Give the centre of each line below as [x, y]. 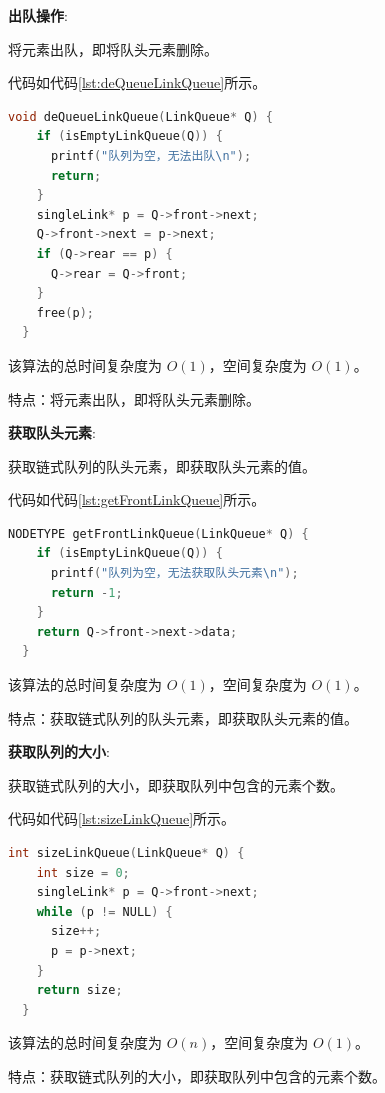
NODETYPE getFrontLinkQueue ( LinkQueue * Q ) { [158, 533]
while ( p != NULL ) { [104, 911]
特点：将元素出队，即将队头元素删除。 [134, 398]
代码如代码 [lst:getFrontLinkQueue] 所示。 [137, 499]
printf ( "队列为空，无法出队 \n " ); [151, 155]
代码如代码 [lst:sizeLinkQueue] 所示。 [122, 818]
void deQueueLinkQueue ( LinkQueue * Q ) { [140, 116]
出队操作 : [38, 15]
